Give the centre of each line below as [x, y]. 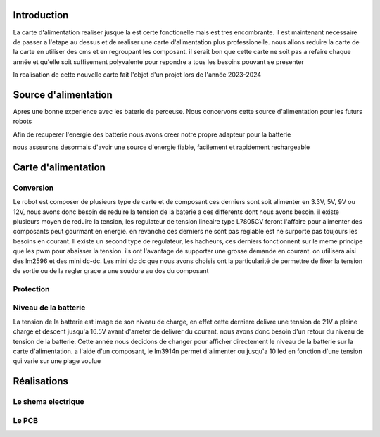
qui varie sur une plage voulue [57, 361]
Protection [31, 289]
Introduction [41, 15]
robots [23, 121]
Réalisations [40, 381]
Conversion [33, 188]
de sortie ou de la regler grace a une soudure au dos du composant [111, 271]
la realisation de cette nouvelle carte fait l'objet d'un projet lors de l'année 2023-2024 [137, 75]
